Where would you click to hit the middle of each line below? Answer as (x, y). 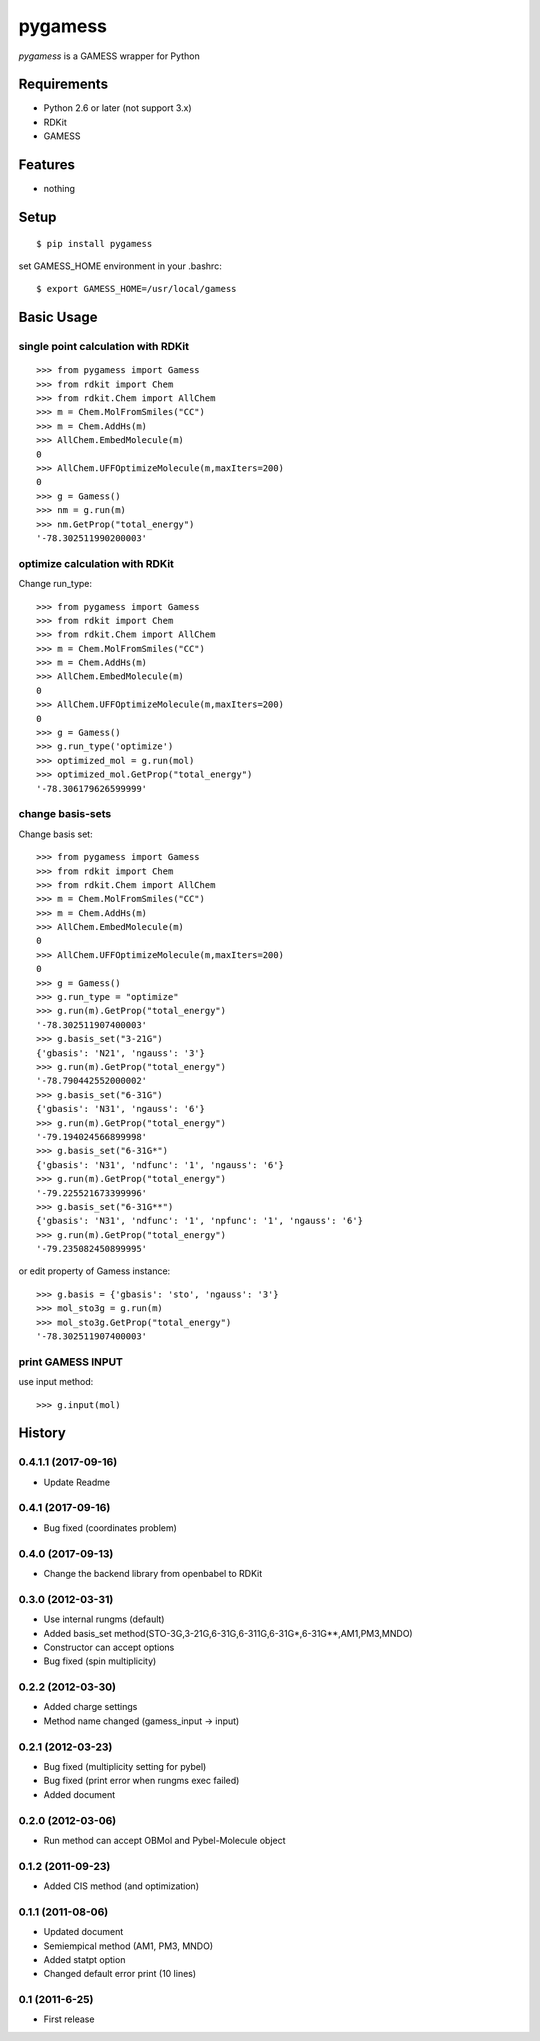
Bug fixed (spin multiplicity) (100, 1661)
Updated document (83, 1932)
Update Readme (76, 1482)
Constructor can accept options (109, 1647)
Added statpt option (84, 1959)
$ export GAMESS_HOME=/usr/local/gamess (136, 289)
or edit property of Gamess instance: (94, 1271)
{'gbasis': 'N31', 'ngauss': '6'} (120, 1109)
